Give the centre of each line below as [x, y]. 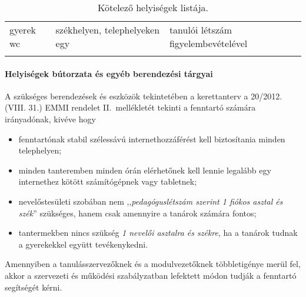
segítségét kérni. [34, 287]
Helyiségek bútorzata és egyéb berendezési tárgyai [109, 73]
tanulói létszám [201, 30]
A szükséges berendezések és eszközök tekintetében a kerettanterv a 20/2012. [144, 96]
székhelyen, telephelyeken [108, 30]
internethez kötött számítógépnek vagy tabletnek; [108, 181]
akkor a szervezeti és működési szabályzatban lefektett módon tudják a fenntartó [151, 275]
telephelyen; [40, 150]
